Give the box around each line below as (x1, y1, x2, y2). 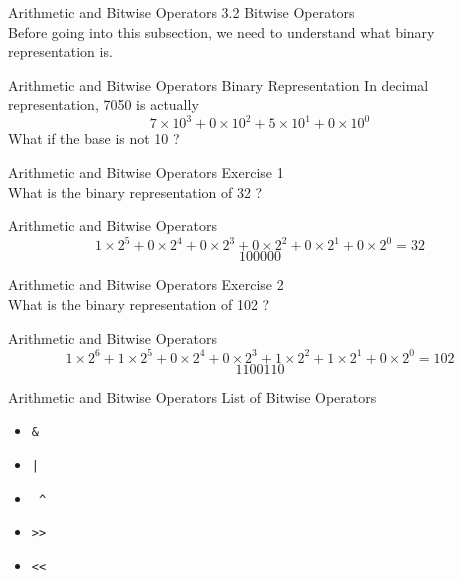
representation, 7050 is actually (8, 94, 199, 115)
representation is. (8, 41, 113, 62)
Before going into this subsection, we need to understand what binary (8, 21, 435, 42)
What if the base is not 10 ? (8, 128, 180, 149)
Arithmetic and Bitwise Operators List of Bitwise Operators (8, 386, 377, 407)
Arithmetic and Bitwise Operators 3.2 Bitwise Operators (8, 2, 355, 22)
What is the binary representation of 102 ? (8, 293, 270, 314)
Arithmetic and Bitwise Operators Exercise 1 (8, 162, 284, 183)
